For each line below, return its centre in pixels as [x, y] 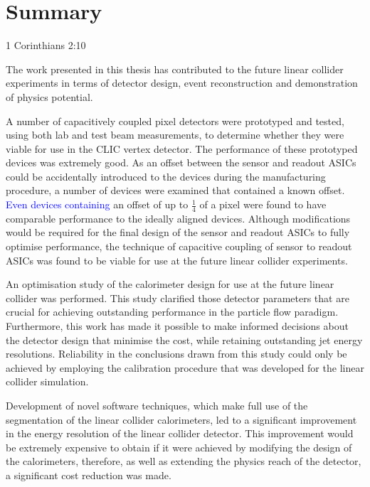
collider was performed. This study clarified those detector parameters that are [178, 298]
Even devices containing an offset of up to [97, 204]
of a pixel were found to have [263, 204]
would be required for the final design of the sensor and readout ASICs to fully [178, 232]
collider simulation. [47, 381]
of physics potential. [49, 96]
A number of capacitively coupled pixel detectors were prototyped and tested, [175, 121]
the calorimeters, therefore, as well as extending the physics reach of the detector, [184, 461]
